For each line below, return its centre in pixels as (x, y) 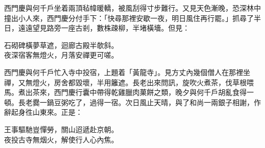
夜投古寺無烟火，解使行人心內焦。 (61, 139)
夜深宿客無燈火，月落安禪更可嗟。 (61, 55)
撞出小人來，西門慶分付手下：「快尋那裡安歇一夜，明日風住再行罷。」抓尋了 (129, 18)
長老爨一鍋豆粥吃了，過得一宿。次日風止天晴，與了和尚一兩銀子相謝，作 (139, 102)
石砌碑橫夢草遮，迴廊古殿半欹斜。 (61, 45)
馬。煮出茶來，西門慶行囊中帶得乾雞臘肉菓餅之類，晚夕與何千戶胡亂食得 (125, 92)
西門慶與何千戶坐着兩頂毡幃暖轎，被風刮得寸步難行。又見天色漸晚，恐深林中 (132, 8)
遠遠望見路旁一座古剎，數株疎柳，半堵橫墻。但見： (104, 28)
